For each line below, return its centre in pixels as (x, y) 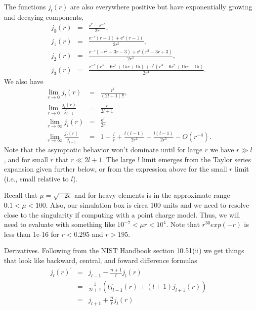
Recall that (21, 195)
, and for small (26, 159)
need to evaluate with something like (60, 224)
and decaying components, (44, 17)
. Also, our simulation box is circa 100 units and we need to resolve (147, 205)
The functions (25, 6)
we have (222, 150)
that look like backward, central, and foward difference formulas (101, 260)
